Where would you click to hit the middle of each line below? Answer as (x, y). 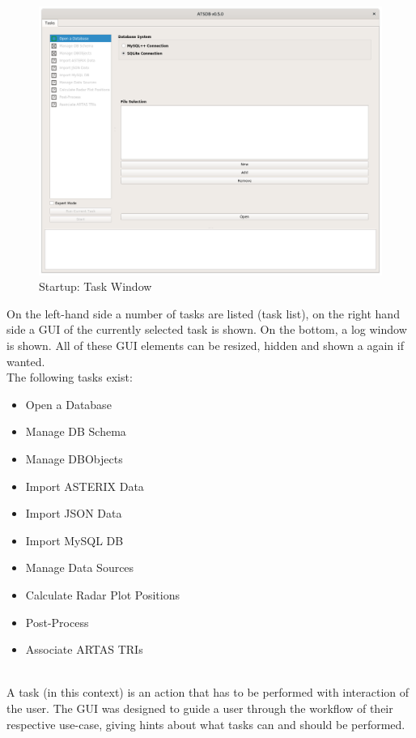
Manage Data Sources (80, 567)
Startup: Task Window (96, 286)
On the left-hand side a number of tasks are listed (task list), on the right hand (203, 313)
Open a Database (68, 404)
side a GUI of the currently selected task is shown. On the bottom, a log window (207, 329)
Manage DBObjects (74, 459)
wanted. (26, 361)
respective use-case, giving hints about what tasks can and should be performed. (206, 724)
